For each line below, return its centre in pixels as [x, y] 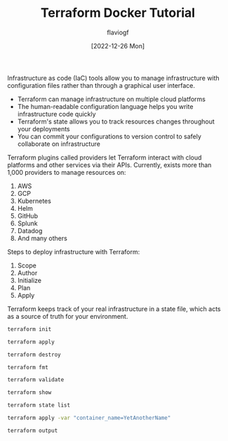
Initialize [29, 280]
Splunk [27, 223]
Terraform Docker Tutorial [118, 13]
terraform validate [36, 380]
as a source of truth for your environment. [68, 316]
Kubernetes [34, 201]
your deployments [43, 129]
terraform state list [39, 405]
